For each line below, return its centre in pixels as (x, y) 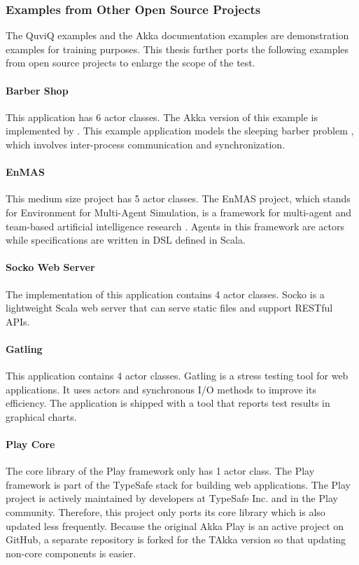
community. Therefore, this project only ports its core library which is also (166, 512)
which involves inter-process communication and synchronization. (146, 144)
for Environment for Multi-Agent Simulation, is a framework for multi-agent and (179, 212)
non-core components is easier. (71, 553)
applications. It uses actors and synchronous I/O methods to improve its (161, 389)
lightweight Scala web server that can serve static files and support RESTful (169, 308)
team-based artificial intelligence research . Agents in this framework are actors (175, 226)
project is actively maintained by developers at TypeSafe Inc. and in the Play (172, 498)
